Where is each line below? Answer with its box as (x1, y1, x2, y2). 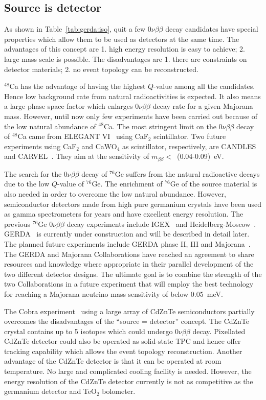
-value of (57, 178, 84, 189)
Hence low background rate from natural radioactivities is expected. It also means (4, 90, 261, 101)
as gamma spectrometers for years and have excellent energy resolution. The (4, 208, 243, 219)
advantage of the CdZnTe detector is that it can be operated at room (4, 356, 221, 366)
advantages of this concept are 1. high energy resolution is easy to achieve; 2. (4, 43, 246, 54)
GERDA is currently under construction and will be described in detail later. (4, 228, 250, 239)
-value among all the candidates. (153, 81, 255, 91)
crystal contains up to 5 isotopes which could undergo (4, 325, 173, 336)
